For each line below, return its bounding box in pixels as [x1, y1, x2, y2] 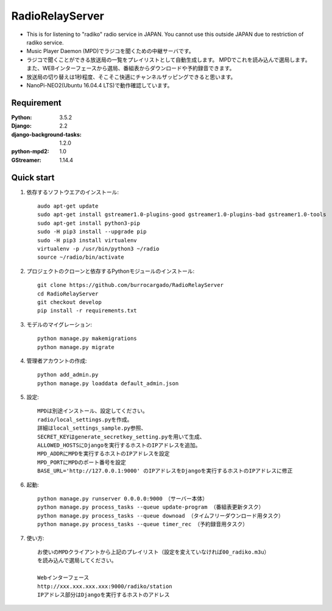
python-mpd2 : [11, 148, 49, 155]
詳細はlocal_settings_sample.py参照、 [37, 425, 147, 432]
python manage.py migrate [37, 344, 115, 350]
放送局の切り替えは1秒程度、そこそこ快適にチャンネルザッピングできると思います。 [26, 73, 236, 81]
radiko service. [26, 38, 64, 46]
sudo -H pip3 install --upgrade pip [37, 228, 147, 235]
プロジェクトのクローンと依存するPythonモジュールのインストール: [26, 267, 195, 275]
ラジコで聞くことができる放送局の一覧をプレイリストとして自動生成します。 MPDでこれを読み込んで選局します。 [26, 56, 311, 63]
